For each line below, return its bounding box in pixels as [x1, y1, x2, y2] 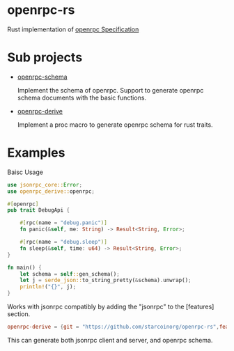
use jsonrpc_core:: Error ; [7, 181, 82, 188]
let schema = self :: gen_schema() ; [19, 270, 120, 277]
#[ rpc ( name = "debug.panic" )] [19, 219, 108, 226]
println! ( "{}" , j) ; [19, 283, 77, 290]
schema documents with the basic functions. [17, 93, 147, 102]
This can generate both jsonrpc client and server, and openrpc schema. [7, 336, 213, 344]
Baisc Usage [7, 168, 44, 176]
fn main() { [7, 264, 42, 271]
